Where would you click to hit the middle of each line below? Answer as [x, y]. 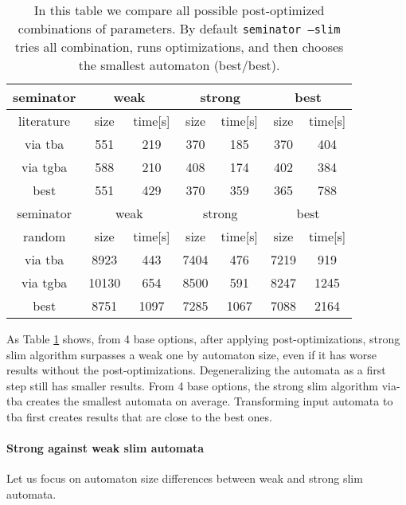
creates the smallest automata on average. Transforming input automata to [209, 401]
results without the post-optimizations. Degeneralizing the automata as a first [196, 370]
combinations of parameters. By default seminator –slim [179, 28]
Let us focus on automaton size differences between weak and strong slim [185, 478]
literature [45, 121]
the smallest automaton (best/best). [179, 65]
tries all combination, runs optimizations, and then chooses [179, 47]
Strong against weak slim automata [105, 448]
